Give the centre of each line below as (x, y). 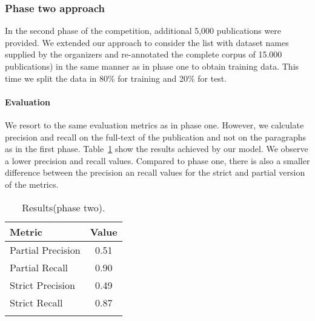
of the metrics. (32, 184)
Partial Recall (39, 267)
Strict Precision (42, 285)
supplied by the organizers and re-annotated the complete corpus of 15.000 (144, 54)
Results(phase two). (64, 207)
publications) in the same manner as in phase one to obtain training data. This (152, 66)
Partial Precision (45, 250)
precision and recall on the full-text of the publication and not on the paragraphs (155, 137)
